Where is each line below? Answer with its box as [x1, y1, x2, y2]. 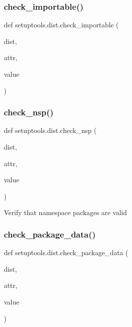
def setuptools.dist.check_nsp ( [4, 125, 97, 135]
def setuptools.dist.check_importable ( [4, 20, 119, 30]
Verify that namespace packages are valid [4, 207, 127, 218]
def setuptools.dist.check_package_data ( [4, 247, 128, 258]
